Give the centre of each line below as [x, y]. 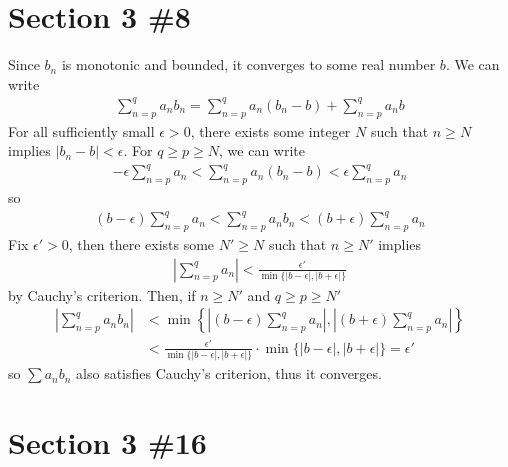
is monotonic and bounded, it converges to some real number [248, 64]
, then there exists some [141, 244]
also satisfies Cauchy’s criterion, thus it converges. [229, 373]
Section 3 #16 [107, 442]
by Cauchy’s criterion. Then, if [102, 294]
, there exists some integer [270, 130]
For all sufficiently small [81, 130]
